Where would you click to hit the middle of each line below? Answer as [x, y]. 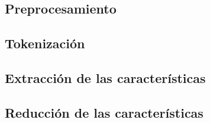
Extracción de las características [105, 77]
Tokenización [45, 43]
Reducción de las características [104, 112]
